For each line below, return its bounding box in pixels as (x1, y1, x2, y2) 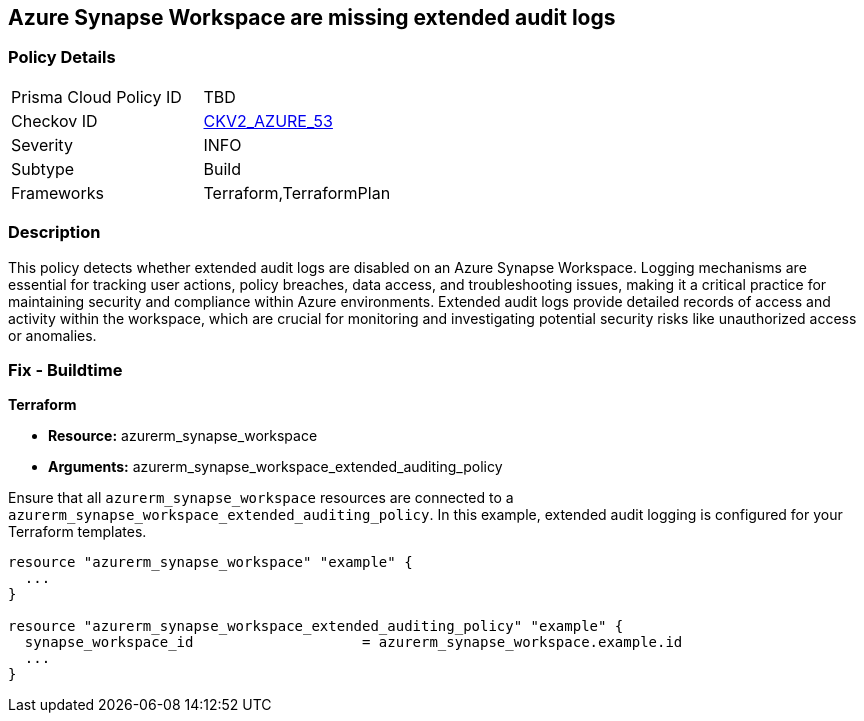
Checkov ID (11, 110, 98, 131)
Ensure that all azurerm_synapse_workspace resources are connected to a (8, 489, 514, 507)
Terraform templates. (8, 523, 147, 541)
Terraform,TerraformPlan (203, 182, 391, 203)
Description (8, 222, 101, 243)
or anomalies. (8, 326, 97, 344)
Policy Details (8, 47, 116, 68)
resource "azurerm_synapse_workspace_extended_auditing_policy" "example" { (8, 618, 624, 635)
